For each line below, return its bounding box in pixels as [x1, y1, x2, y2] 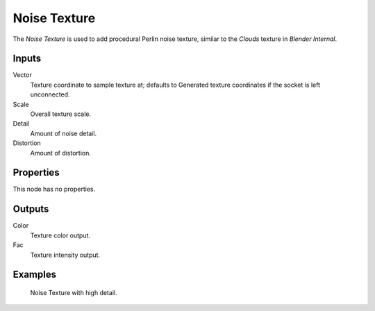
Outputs [12, 203, 49, 215]
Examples [12, 269, 57, 280]
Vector [12, 71, 33, 79]
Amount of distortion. [30, 149, 92, 157]
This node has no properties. [12, 185, 96, 194]
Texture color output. [30, 231, 90, 239]
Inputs [12, 53, 42, 65]
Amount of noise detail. [30, 129, 97, 137]
